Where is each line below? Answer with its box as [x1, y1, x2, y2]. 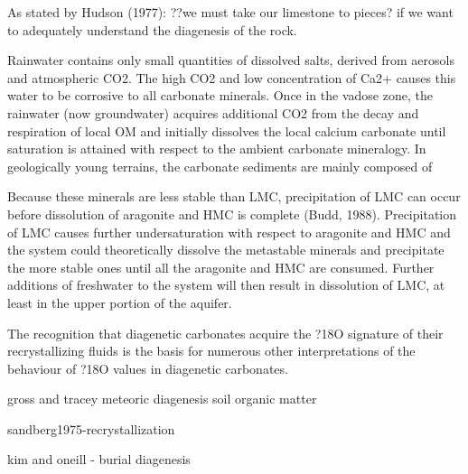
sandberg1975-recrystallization [7, 419, 175, 438]
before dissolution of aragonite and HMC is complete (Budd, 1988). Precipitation [7, 204, 456, 223]
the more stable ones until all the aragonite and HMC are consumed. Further [7, 257, 435, 276]
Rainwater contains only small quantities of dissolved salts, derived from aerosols [7, 51, 454, 70]
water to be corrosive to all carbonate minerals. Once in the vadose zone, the [7, 86, 433, 105]
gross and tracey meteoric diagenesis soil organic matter [7, 389, 317, 408]
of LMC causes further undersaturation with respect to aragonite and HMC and [7, 222, 451, 241]
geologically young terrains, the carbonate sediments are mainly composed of [7, 156, 433, 175]
